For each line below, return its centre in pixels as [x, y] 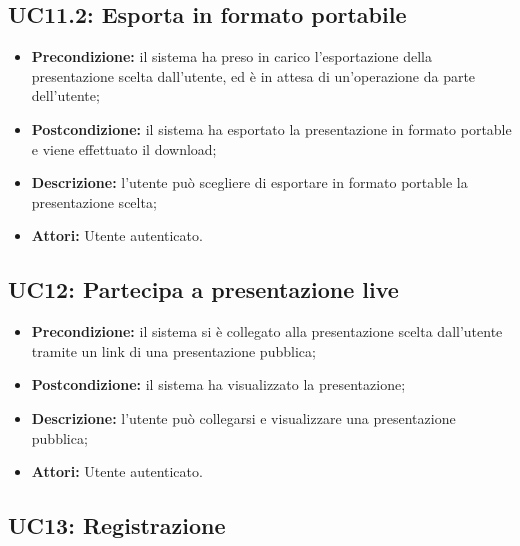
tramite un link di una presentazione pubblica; [173, 350]
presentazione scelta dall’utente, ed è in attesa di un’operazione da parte [253, 75]
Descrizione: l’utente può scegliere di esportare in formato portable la [249, 182]
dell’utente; [65, 95]
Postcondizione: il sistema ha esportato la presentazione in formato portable [271, 128]
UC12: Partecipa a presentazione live [203, 289]
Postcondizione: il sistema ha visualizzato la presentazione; [218, 384]
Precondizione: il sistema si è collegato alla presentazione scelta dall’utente [267, 331]
